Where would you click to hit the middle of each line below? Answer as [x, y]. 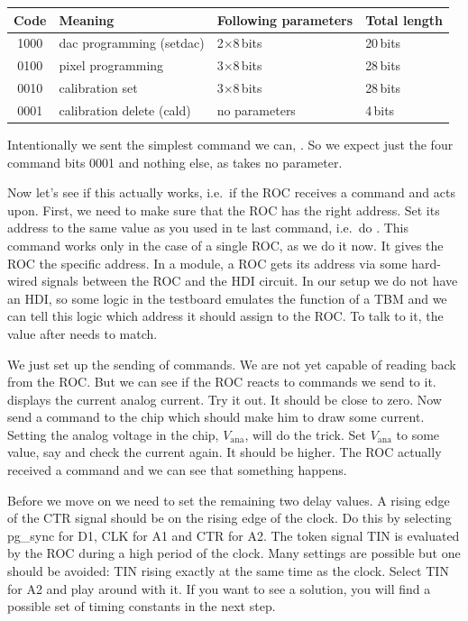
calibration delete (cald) [125, 110]
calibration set [98, 88]
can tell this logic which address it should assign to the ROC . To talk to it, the [225, 316]
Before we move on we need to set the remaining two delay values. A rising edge [229, 500]
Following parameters [285, 19]
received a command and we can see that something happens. [177, 470]
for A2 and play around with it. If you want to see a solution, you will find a [219, 588]
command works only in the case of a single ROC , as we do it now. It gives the [225, 245]
